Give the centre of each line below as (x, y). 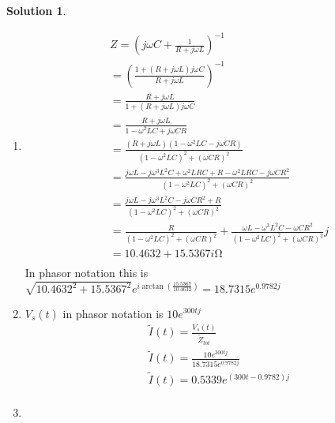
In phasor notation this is (87, 273)
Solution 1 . (36, 10)
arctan (152, 286)
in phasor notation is (113, 313)
